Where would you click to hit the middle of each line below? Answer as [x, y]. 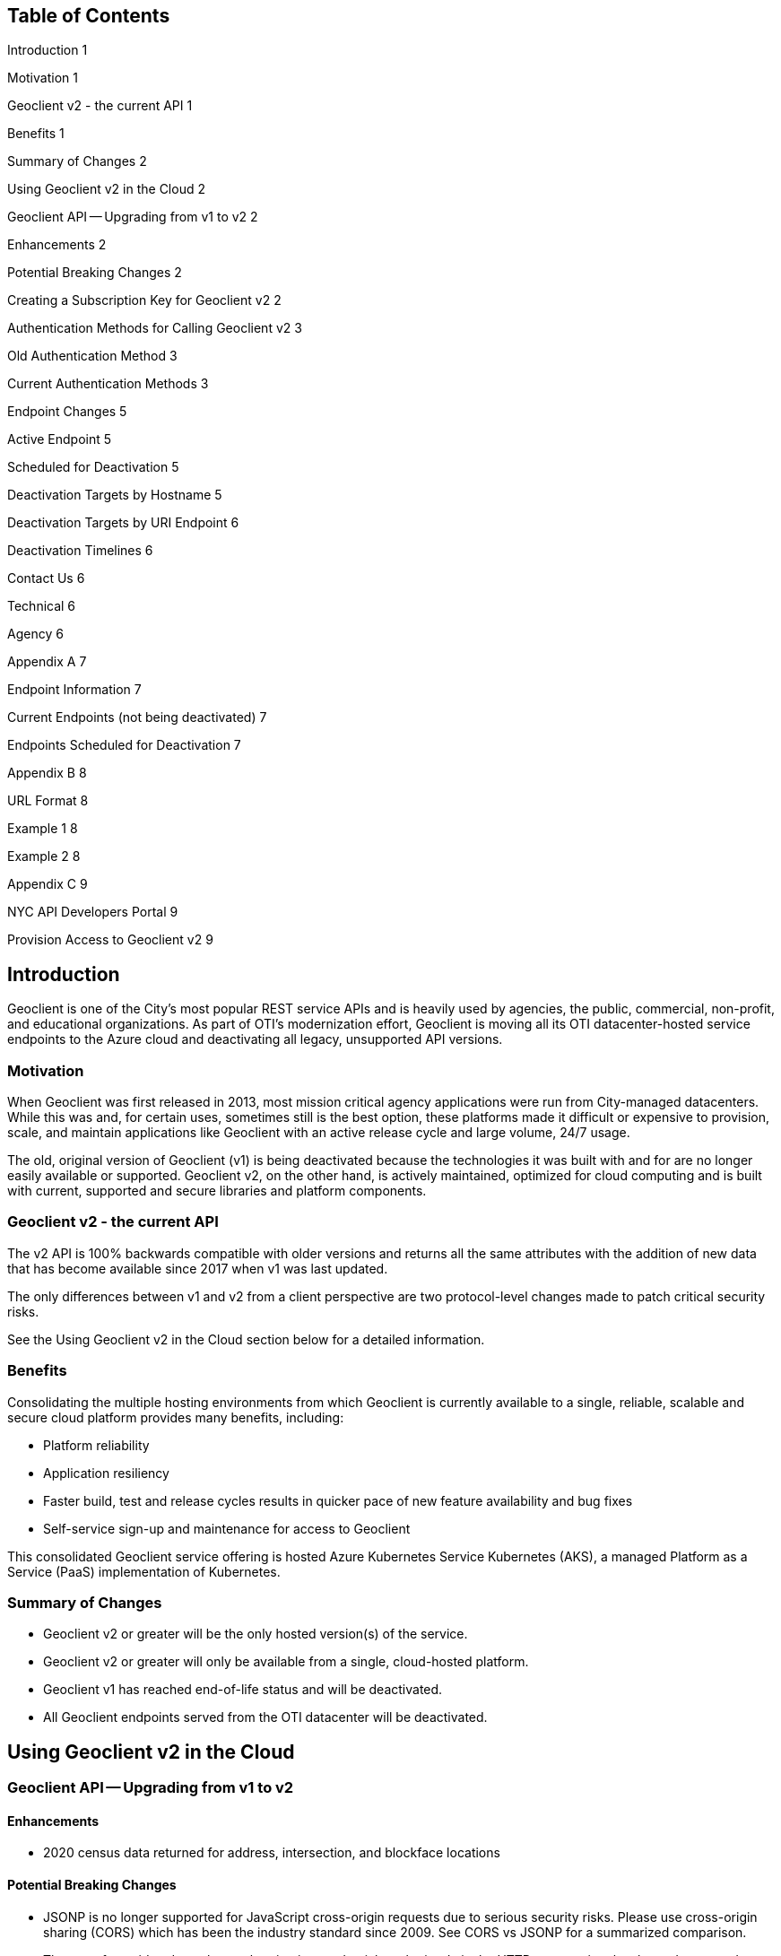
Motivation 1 [43, 78]
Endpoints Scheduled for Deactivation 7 [124, 745]
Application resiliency [106, 1473]
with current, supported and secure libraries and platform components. [217, 1191]
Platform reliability [96, 1445]
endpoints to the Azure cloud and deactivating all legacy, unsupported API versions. [255, 1039]
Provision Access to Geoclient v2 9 [110, 940]
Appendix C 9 [48, 884]
